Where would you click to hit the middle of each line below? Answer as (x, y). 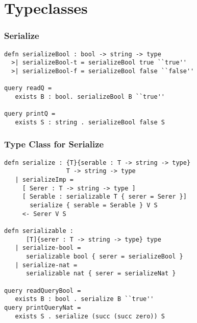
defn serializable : (39, 231)
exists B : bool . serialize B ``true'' (84, 299)
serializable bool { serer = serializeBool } (104, 256)
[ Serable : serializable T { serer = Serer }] (104, 197)
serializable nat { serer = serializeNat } (101, 274)
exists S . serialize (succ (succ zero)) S (90, 316)
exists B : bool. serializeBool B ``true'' (90, 96)
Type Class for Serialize (54, 144)
